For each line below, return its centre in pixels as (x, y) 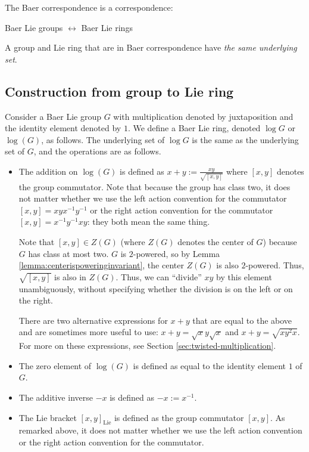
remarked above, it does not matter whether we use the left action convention (160, 430)
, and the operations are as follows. (97, 151)
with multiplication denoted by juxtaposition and (203, 116)
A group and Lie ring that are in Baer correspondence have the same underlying (151, 47)
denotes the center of (216, 242)
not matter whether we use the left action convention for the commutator (153, 198)
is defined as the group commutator (179, 417)
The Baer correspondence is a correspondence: (89, 7)
